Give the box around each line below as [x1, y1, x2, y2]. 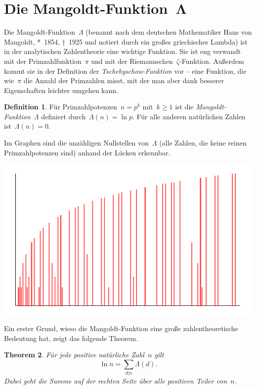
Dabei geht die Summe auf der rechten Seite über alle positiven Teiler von [4, 376, 227, 386]
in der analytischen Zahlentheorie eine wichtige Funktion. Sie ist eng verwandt [4, 46, 241, 56]
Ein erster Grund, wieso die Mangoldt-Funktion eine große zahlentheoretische [4, 323, 238, 334]
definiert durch [41, 111, 86, 121]
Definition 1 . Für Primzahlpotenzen [4, 101, 117, 112]
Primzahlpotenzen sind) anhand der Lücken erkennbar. [4, 147, 171, 157]
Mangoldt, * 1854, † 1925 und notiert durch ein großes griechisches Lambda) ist [4, 36, 248, 47]
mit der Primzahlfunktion [4, 55, 82, 66]
